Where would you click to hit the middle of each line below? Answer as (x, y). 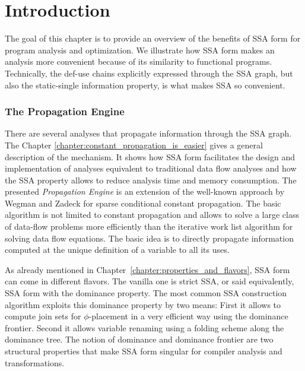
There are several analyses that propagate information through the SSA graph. (148, 133)
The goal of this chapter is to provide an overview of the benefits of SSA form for (153, 38)
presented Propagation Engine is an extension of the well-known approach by (145, 191)
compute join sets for (43, 316)
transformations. (35, 362)
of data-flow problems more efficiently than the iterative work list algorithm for (149, 226)
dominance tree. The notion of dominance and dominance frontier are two (139, 339)
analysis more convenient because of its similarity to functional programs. (139, 61)
